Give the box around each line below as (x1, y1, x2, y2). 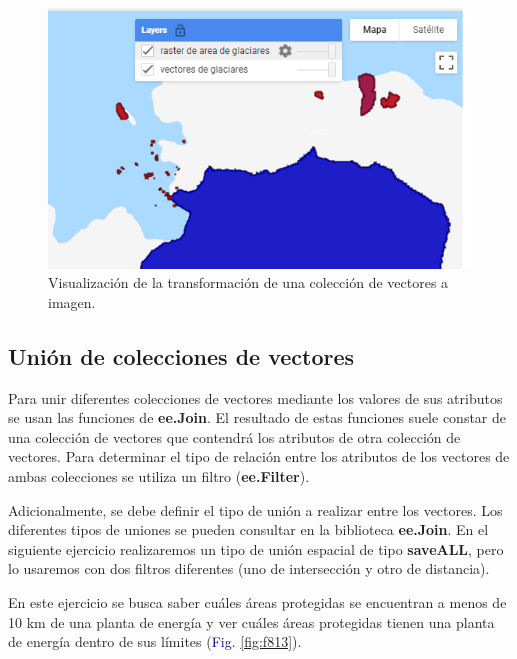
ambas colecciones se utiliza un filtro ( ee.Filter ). (8, 465, 310, 486)
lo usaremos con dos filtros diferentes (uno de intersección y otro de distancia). (8, 558, 490, 579)
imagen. (48, 291, 96, 312)
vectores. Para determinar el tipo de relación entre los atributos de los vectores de (8, 446, 510, 467)
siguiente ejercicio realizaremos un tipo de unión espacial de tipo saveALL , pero (8, 538, 504, 559)
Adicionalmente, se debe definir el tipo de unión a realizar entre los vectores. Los (8, 499, 503, 520)
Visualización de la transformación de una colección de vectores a (48, 272, 449, 293)
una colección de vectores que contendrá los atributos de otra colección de (8, 426, 461, 447)
